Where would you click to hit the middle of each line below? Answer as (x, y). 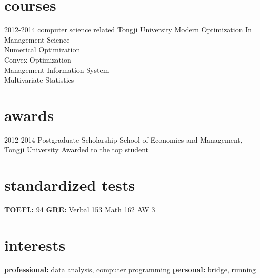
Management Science (37, 39)
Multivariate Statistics (39, 80)
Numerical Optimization (42, 49)
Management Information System (57, 69)
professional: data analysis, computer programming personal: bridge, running (130, 269)
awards (29, 115)
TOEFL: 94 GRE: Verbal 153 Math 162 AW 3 (80, 210)
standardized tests (70, 185)
